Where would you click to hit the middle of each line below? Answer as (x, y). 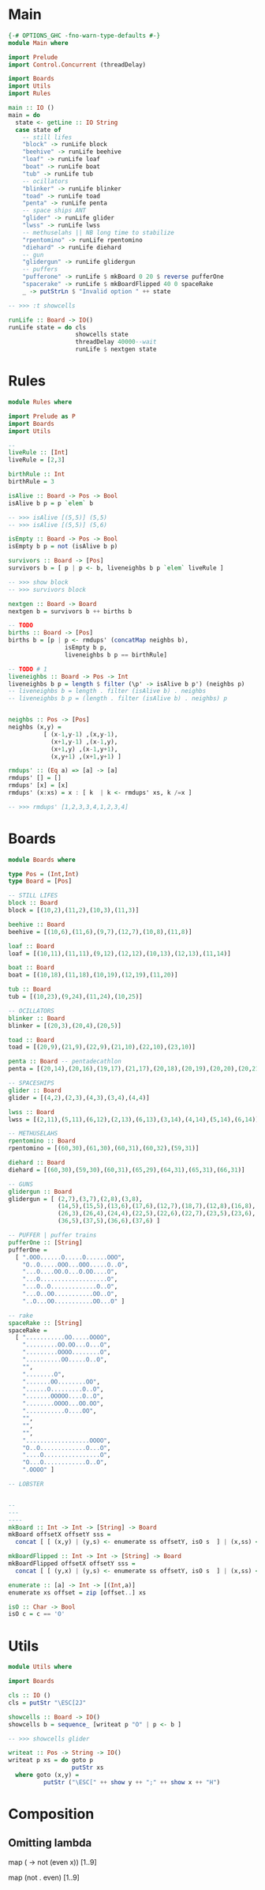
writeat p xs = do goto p (50, 1760)
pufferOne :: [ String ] (45, 1242)
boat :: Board (32, 968)
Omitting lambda (50, 1843)
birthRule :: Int (37, 474)
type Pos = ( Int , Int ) (44, 874)
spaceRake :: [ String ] (45, 1323)
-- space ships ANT (54, 211)
